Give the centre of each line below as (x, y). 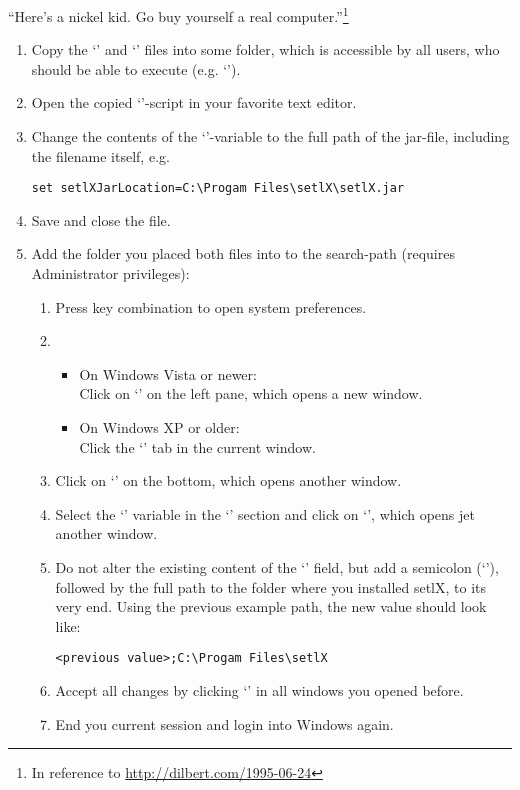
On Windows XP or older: (159, 427)
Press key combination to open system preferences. (211, 306)
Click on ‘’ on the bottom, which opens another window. (228, 480)
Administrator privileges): (110, 273)
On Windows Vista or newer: (168, 373)
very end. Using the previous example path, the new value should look (271, 606)
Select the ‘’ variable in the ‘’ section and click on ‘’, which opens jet (265, 513)
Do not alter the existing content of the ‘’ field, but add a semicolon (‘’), (277, 567)
